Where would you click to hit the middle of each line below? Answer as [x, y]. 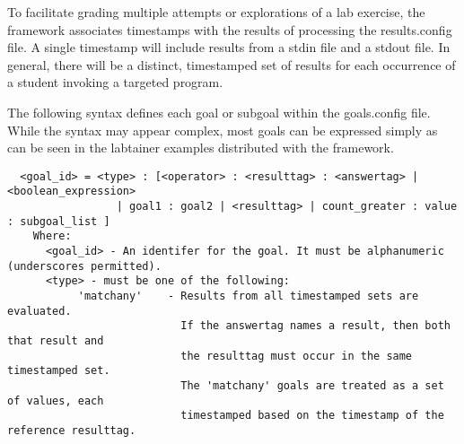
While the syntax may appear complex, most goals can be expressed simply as [223, 130]
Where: [52, 236]
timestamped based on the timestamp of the [312, 416]
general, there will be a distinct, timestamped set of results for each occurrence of [232, 64]
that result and [56, 340]
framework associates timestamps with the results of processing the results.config [230, 29]
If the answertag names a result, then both [315, 326]
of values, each [56, 400]
